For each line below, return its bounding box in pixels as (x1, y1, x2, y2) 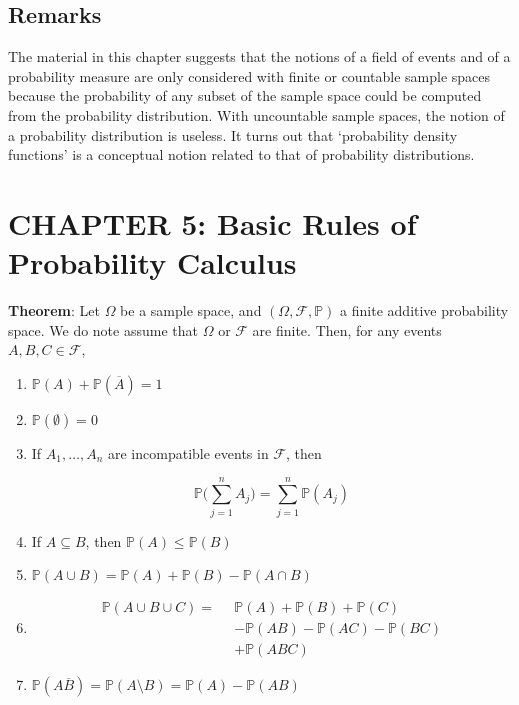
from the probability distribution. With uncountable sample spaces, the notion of (8, 104, 505, 125)
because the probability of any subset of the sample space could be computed (8, 85, 482, 106)
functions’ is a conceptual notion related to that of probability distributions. (8, 144, 475, 165)
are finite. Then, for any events (252, 319, 442, 340)
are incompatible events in (108, 442, 269, 463)
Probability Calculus (8, 242, 297, 283)
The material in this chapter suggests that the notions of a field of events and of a (8, 46, 511, 67)
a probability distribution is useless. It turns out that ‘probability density (8, 124, 458, 145)
